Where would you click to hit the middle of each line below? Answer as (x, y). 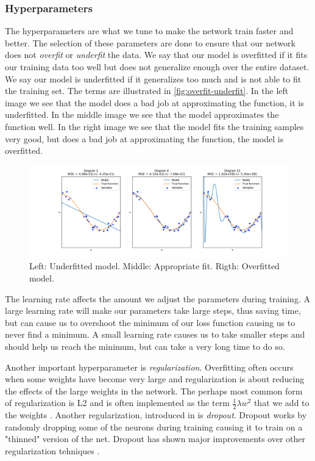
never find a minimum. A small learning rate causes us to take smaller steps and (155, 334)
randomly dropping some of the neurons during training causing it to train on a (154, 427)
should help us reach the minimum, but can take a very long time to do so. (145, 347)
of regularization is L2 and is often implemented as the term (117, 403)
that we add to (281, 403)
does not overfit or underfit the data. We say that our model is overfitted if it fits (156, 55)
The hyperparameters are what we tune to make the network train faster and (149, 31)
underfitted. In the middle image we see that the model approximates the (142, 114)
